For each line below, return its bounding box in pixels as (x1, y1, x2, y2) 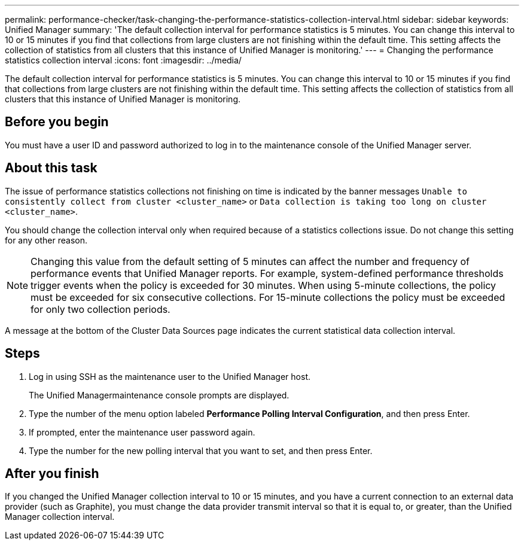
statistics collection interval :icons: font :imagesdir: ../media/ (5, 55, 242, 65)
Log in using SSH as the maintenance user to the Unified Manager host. (29, 371, 311, 382)
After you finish (5, 465, 99, 481)
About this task (5, 160, 98, 176)
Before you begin (5, 114, 109, 130)
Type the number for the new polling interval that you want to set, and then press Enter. (29, 445, 373, 456)
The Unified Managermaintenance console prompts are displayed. (29, 389, 290, 400)
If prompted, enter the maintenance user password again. (29, 427, 255, 437)
